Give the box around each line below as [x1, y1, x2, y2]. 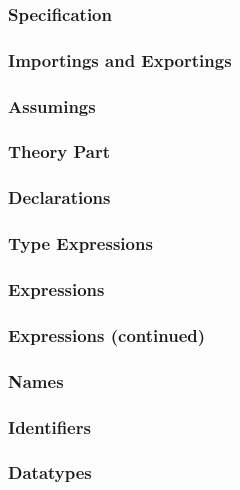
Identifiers [8, 414, 91, 439]
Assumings [8, 93, 96, 118]
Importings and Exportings [8, 47, 232, 72]
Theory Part [8, 139, 111, 164]
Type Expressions [8, 231, 153, 256]
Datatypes [8, 460, 92, 485]
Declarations [8, 185, 111, 210]
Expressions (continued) [8, 322, 206, 347]
